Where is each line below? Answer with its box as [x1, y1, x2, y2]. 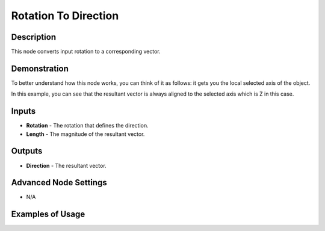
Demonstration [11, 63, 69, 73]
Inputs [11, 106, 36, 117]
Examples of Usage [11, 209, 85, 220]
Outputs [11, 146, 43, 156]
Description [11, 32, 57, 42]
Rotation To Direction [11, 9, 119, 22]
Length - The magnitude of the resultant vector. [26, 130, 145, 138]
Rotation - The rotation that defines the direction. [26, 122, 149, 129]
